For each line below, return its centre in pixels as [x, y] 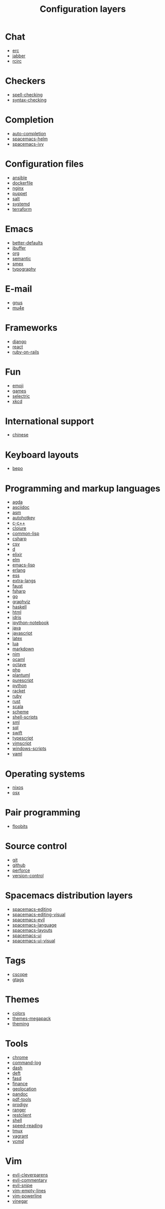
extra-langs [24, 581]
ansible [19, 177]
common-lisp [26, 534]
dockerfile [22, 183]
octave [19, 664]
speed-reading [27, 1125]
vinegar [20, 1201]
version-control [28, 876]
